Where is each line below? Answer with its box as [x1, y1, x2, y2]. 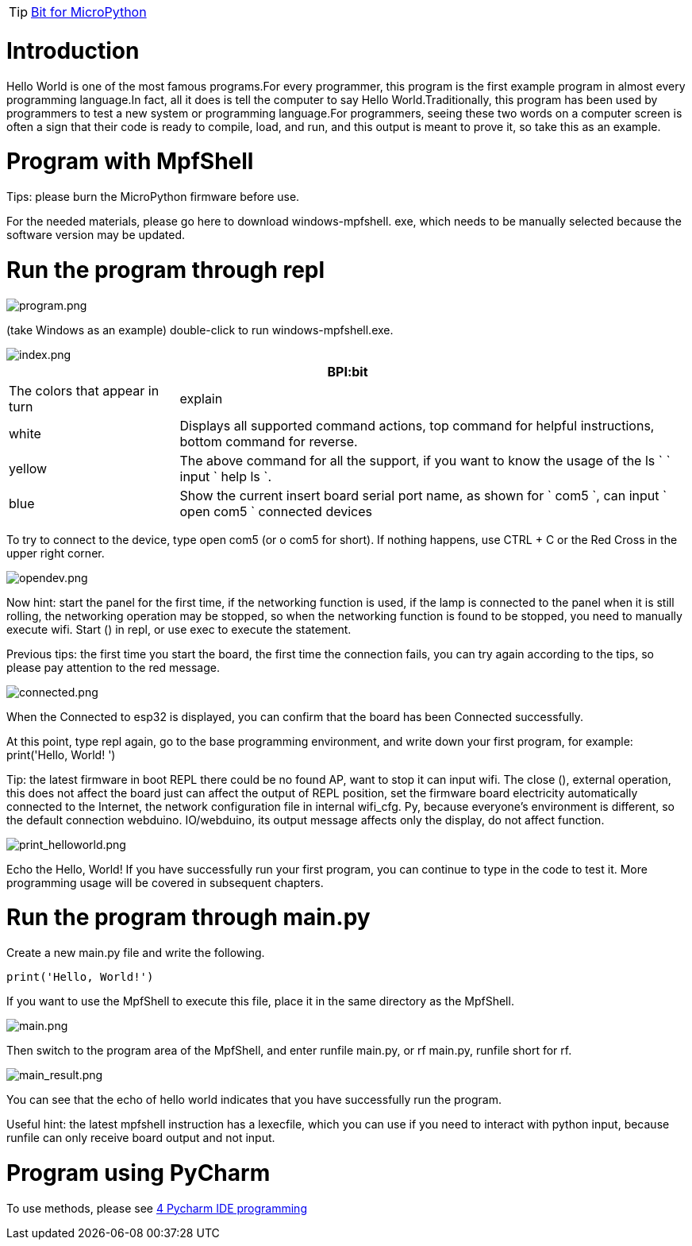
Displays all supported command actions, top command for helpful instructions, [179, 417, 655, 434]
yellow [9, 460, 48, 476]
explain [179, 390, 223, 407]
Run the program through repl [6, 256, 325, 284]
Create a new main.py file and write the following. [6, 946, 265, 959]
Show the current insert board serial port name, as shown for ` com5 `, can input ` [179, 487, 667, 503]
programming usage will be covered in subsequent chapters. [6, 875, 324, 889]
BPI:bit [327, 363, 368, 380]
